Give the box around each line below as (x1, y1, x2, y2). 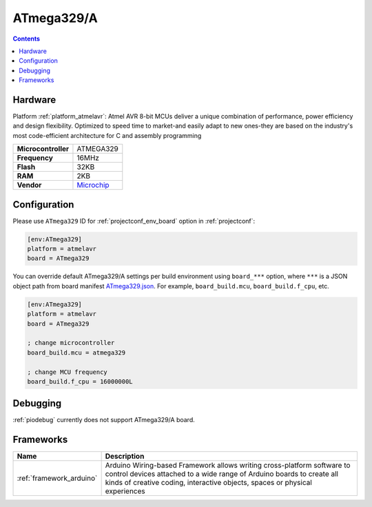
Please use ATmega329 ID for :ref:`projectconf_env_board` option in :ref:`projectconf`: (12, 217, 256, 225)
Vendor (17, 180, 42, 190)
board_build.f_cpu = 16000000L (27, 377, 134, 386)
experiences (105, 486, 145, 496)
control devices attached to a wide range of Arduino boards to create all (105, 469, 339, 479)
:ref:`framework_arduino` (17, 473, 98, 483)
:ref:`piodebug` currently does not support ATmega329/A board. (12, 416, 196, 424)
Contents (12, 34, 41, 43)
